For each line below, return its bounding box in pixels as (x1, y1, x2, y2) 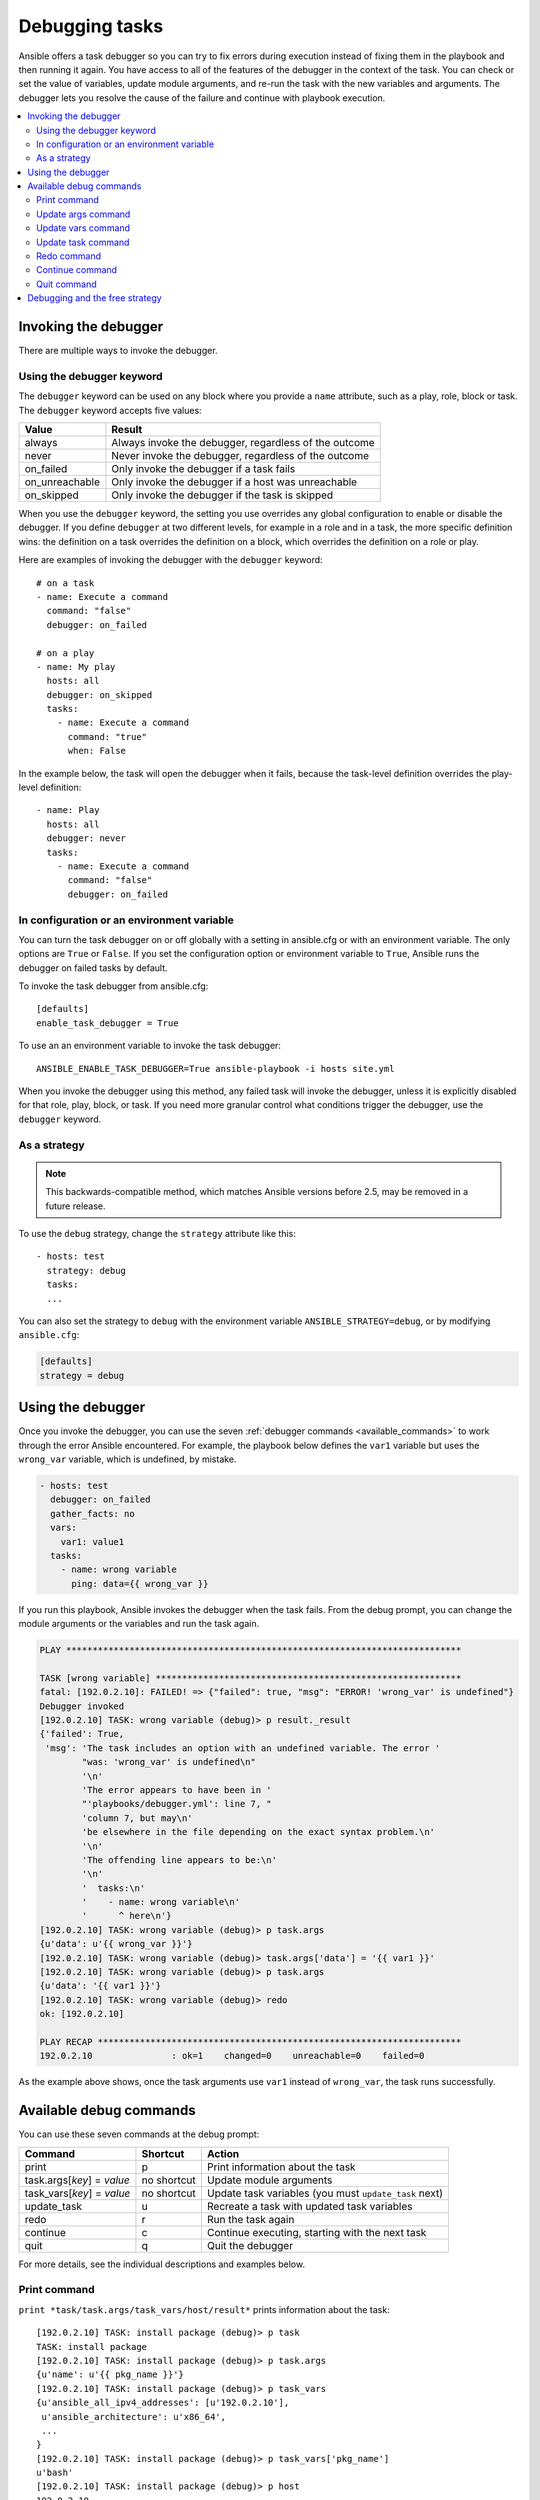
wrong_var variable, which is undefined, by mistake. (18, 1453, 237, 1465)
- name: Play (36, 805, 100, 816)
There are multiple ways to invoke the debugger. (18, 345, 219, 357)
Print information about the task (206, 2160, 356, 2174)
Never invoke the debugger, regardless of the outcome (111, 449, 370, 463)
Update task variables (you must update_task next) (206, 2186, 444, 2200)
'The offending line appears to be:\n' (81, 1854, 277, 1865)
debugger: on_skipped (46, 689, 153, 700)
